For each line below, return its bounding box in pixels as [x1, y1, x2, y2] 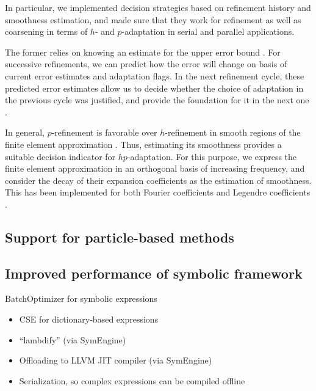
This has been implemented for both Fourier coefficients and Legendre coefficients [5, 186, 311, 199]
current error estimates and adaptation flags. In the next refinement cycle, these [5, 69, 304, 82]
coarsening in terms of [5, 25, 88, 38]
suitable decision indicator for [5, 150, 116, 163]
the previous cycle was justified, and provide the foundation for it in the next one [5, 93, 309, 106]
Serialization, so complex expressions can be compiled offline [19, 374, 245, 387]
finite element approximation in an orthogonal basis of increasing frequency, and [5, 162, 305, 175]
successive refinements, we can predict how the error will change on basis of [5, 57, 287, 70]
